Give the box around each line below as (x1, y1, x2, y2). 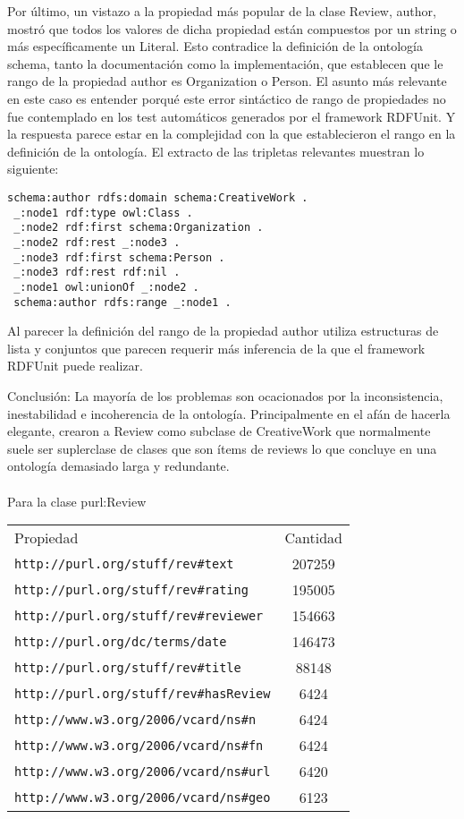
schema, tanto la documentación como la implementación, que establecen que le (7, 54, 443, 73)
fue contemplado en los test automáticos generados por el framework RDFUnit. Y (7, 107, 456, 125)
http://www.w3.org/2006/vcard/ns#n (14, 712, 257, 727)
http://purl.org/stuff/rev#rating (14, 582, 249, 597)
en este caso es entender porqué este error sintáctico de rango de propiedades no (7, 89, 446, 107)
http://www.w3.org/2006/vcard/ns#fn (14, 738, 264, 753)
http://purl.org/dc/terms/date (14, 634, 227, 649)
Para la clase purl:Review (7, 491, 147, 510)
